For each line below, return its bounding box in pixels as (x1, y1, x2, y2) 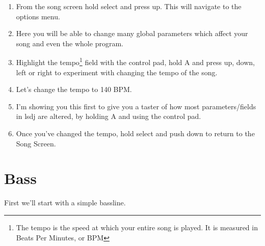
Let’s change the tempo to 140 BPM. (16, 84, 132, 95)
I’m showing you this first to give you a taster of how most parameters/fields (16, 101, 256, 111)
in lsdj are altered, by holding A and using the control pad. (16, 111, 201, 121)
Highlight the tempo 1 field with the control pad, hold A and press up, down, (16, 55, 255, 68)
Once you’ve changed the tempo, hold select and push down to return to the (16, 128, 255, 138)
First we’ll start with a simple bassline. (4, 197, 126, 208)
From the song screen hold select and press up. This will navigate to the (16, 1, 242, 11)
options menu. (16, 11, 60, 21)
